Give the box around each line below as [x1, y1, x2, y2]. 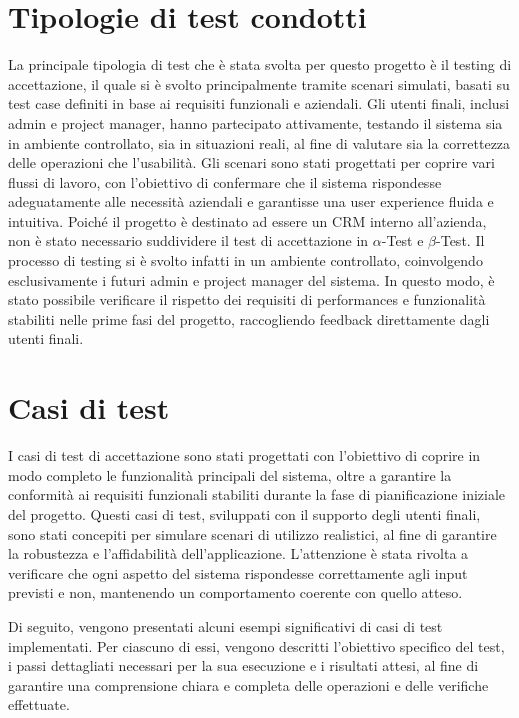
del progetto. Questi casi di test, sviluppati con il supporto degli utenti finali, [8, 503, 481, 524]
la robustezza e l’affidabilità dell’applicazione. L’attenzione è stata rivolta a [8, 543, 469, 564]
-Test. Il [436, 230, 485, 251]
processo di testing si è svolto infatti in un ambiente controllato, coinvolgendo [8, 250, 483, 271]
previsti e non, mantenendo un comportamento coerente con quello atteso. [8, 582, 463, 603]
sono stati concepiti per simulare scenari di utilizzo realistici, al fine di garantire [8, 523, 497, 544]
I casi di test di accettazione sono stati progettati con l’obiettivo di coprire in [8, 445, 481, 466]
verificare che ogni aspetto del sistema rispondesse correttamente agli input [8, 562, 468, 583]
